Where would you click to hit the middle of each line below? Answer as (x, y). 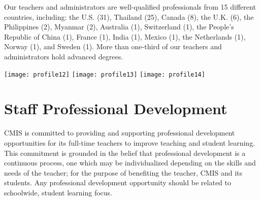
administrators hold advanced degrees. (64, 56)
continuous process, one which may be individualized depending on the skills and (130, 163)
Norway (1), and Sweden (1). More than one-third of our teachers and (113, 46)
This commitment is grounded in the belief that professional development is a (125, 153)
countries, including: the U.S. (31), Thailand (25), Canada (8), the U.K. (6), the (129, 16)
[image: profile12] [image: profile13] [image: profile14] (105, 74)
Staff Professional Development (116, 108)
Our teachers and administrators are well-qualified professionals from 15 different (130, 7)
